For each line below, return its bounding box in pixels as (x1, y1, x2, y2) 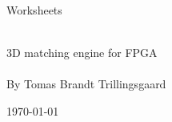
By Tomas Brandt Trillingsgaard (6, 75, 166, 92)
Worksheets (6, 2, 62, 18)
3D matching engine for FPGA (6, 44, 158, 61)
